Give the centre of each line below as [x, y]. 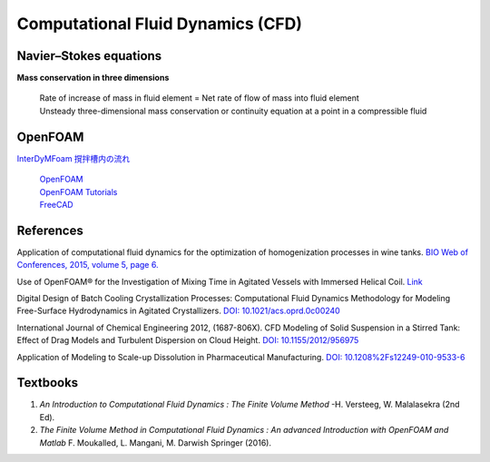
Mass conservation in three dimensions [93, 78]
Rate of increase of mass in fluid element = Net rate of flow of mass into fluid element [200, 98]
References [50, 230]
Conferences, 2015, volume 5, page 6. [88, 265]
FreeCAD [56, 204]
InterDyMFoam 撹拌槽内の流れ [73, 158]
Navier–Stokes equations [89, 56]
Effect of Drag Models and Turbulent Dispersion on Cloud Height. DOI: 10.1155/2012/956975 [188, 340]
